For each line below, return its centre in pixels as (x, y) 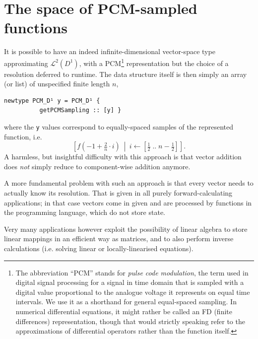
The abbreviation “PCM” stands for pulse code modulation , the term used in (132, 272)
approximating (26, 63)
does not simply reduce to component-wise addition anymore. (97, 166)
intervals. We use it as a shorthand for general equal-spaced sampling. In (126, 302)
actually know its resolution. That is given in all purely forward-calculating (118, 192)
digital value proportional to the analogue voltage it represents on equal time (133, 292)
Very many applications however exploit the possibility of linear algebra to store (126, 229)
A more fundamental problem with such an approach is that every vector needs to (129, 183)
